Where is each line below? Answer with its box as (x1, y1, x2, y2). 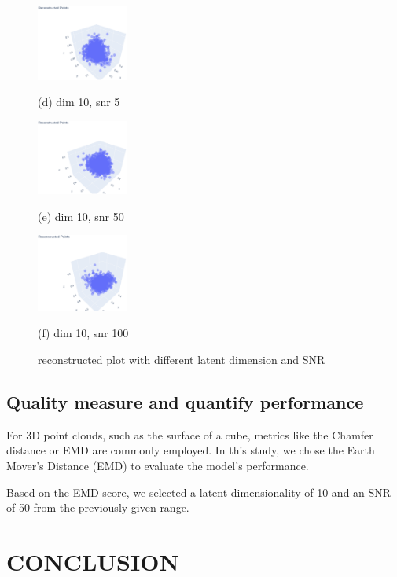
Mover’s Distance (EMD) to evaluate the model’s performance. (6, 458, 309, 474)
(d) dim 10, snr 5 (38, 94, 120, 110)
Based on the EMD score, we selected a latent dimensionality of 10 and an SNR (6, 483, 391, 500)
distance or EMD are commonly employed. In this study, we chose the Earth (6, 442, 375, 458)
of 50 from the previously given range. (6, 499, 189, 516)
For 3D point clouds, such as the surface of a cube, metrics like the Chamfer (6, 426, 373, 443)
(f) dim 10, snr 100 (38, 325, 129, 341)
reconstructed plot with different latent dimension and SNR (38, 351, 325, 368)
